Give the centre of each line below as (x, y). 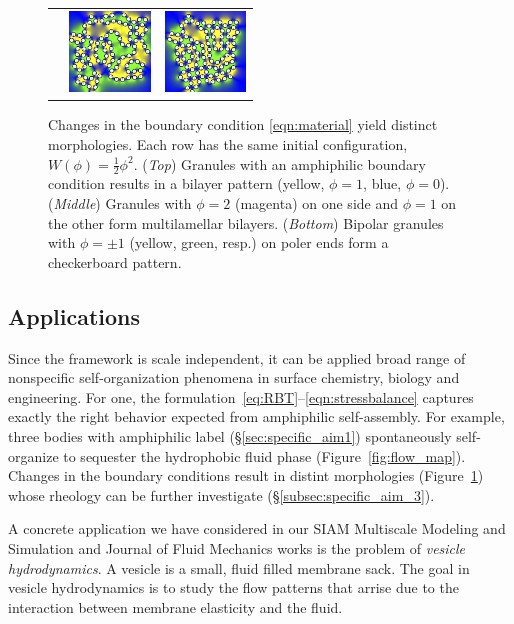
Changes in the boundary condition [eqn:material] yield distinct (243, 124)
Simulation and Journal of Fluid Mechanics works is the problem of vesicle (237, 547)
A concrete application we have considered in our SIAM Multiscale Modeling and (257, 528)
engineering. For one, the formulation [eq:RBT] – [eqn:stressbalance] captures (241, 396)
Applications (74, 315)
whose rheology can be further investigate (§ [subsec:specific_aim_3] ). (221, 494)
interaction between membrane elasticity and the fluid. (175, 606)
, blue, (382, 183)
